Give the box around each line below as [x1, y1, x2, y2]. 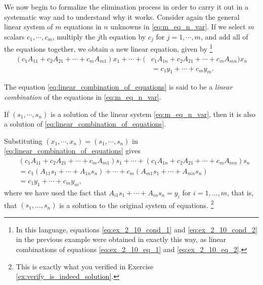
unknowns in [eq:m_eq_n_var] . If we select [110, 21, 246, 32]
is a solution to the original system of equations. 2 [59, 198, 214, 210]
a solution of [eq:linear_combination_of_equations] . [4, 118, 166, 129]
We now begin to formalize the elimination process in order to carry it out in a [4, 2, 248, 12]
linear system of [4, 21, 53, 32]
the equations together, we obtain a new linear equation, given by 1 [4, 42, 213, 54]
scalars [4, 31, 25, 42]
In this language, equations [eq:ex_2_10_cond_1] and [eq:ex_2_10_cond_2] [16, 224, 257, 234]
